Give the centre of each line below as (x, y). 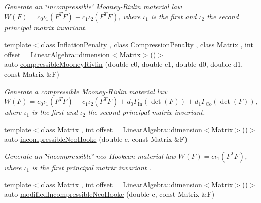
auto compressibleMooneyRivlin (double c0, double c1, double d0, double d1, (124, 64)
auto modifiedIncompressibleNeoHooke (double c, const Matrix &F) (109, 194)
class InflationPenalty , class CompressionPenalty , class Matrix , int (147, 44)
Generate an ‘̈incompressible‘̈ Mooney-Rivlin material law (93, 6)
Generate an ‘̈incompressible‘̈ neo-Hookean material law (90, 156)
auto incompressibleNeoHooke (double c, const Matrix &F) (96, 139)
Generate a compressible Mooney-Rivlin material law (86, 91)
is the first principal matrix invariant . (92, 167)
